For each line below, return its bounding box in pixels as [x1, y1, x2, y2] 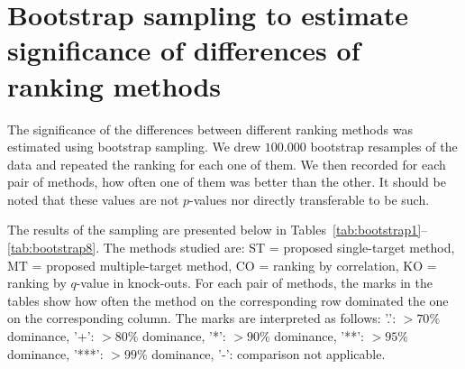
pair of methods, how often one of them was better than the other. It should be [7, 172, 446, 191]
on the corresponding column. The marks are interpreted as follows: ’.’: [7, 309, 397, 327]
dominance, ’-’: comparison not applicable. [151, 344, 386, 363]
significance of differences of [7, 32, 360, 69]
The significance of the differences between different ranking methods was [7, 119, 413, 138]
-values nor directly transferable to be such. [189, 189, 430, 208]
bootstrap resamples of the [310, 137, 458, 156]
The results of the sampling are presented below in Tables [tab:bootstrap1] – [7, 220, 428, 239]
